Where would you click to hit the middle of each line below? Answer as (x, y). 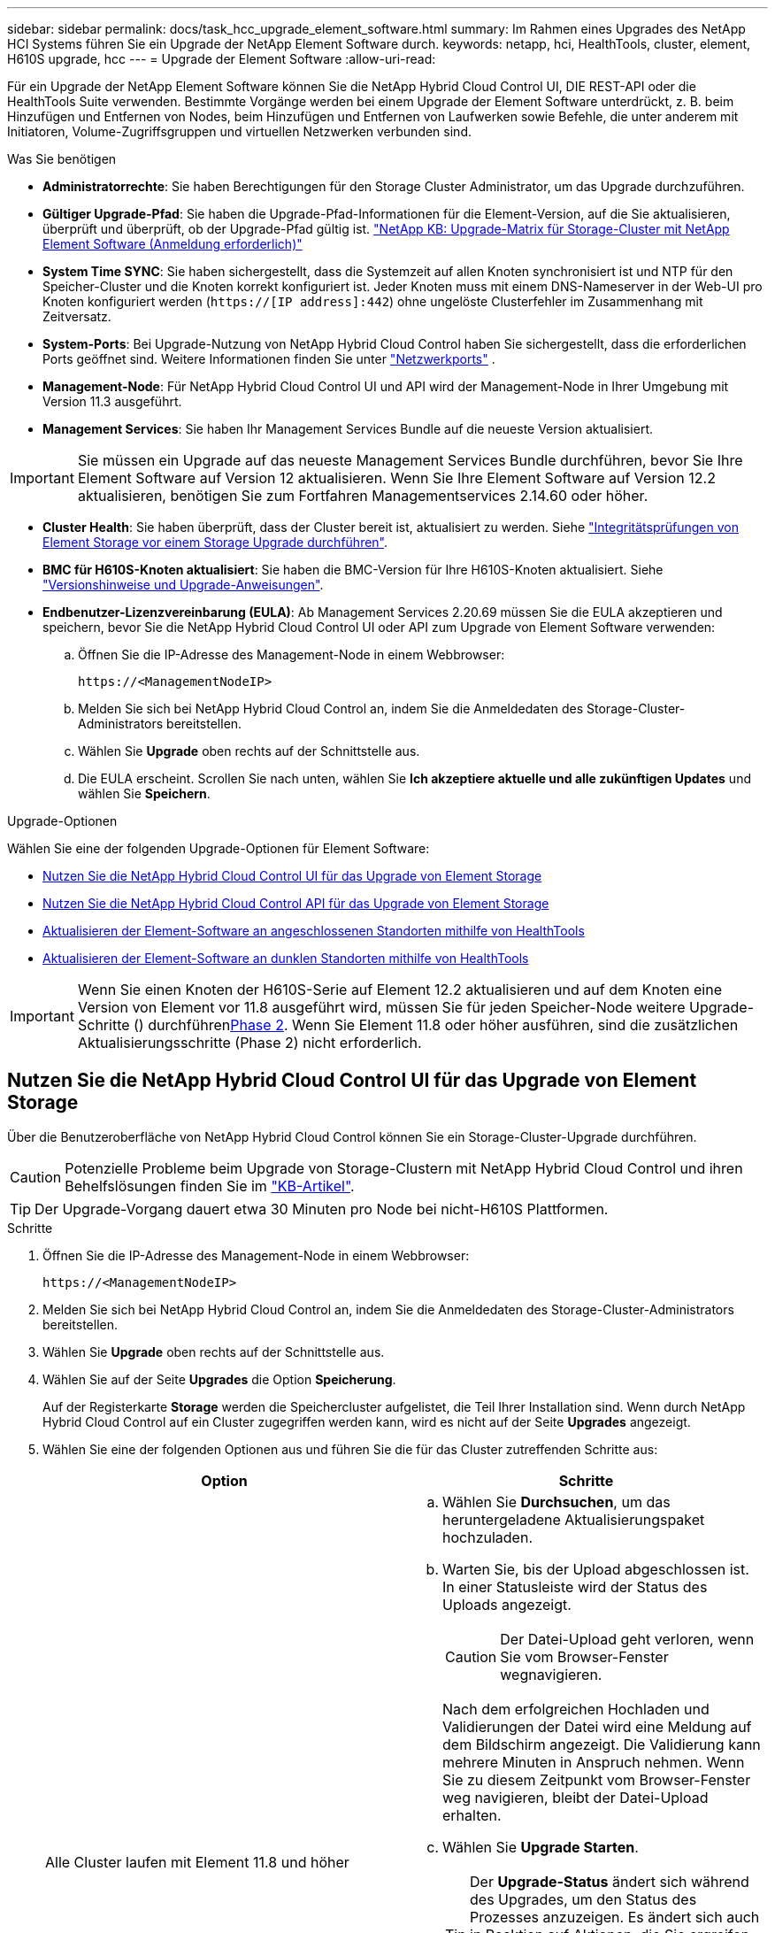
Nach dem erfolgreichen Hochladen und (576, 1709)
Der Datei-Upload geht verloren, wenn (627, 1639)
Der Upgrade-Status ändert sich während (610, 1881)
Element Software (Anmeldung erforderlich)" (173, 244)
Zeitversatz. (77, 316)
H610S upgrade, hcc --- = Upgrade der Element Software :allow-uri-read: (222, 59)
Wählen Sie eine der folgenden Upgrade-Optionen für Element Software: (219, 848)
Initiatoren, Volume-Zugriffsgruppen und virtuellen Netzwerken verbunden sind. (239, 131)
